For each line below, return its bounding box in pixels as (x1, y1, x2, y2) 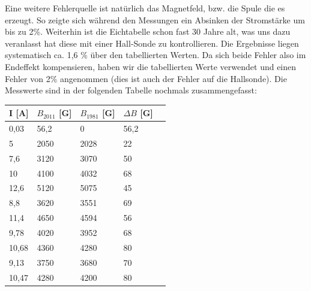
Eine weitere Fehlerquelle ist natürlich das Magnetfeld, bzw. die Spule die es (5, 2, 285, 14)
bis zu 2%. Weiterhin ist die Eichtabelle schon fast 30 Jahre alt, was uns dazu (5, 25, 291, 38)
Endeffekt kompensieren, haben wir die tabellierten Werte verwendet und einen (5, 60, 297, 72)
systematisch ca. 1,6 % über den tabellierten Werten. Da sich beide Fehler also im (5, 48, 306, 61)
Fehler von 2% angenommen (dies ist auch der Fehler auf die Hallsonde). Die (5, 72, 287, 84)
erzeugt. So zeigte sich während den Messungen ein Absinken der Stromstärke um (5, 13, 305, 26)
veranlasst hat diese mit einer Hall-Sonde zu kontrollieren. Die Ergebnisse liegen (5, 37, 299, 49)
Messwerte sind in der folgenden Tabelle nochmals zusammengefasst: (5, 84, 257, 96)
